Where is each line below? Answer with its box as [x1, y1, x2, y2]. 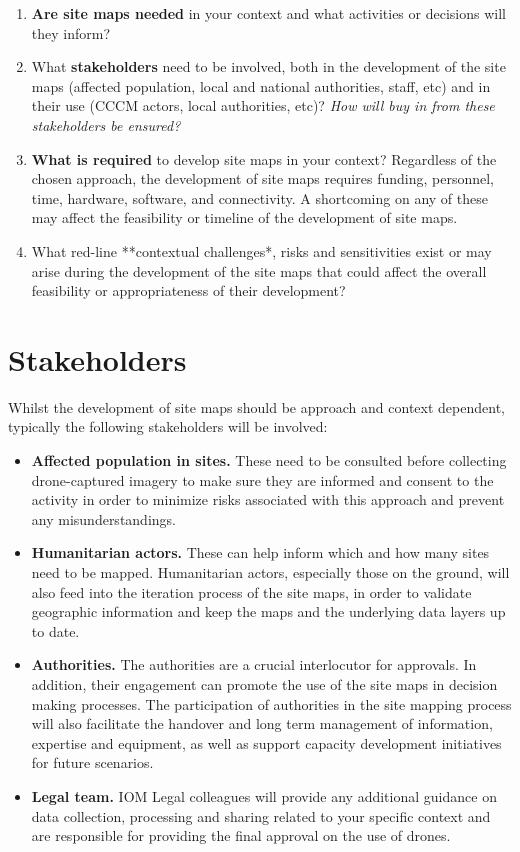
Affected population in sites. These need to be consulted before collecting [31, 450, 507, 471]
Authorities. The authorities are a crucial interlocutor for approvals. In [31, 654, 477, 675]
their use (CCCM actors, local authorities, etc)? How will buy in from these [31, 95, 495, 116]
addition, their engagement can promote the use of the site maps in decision [31, 673, 498, 694]
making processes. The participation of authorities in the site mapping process [31, 693, 512, 714]
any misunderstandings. [31, 508, 176, 529]
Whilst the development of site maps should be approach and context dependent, [8, 396, 505, 417]
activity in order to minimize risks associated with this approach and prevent [31, 489, 505, 510]
